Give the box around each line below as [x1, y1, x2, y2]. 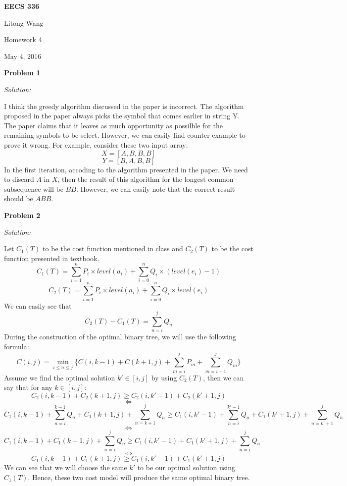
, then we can [203, 372, 244, 382]
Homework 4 [4, 34, 42, 45]
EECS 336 [4, 1, 40, 11]
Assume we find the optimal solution [4, 372, 115, 382]
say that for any [4, 382, 52, 392]
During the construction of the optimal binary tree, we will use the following [4, 331, 236, 342]
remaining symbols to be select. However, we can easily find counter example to [4, 130, 246, 140]
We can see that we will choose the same [4, 462, 127, 472]
